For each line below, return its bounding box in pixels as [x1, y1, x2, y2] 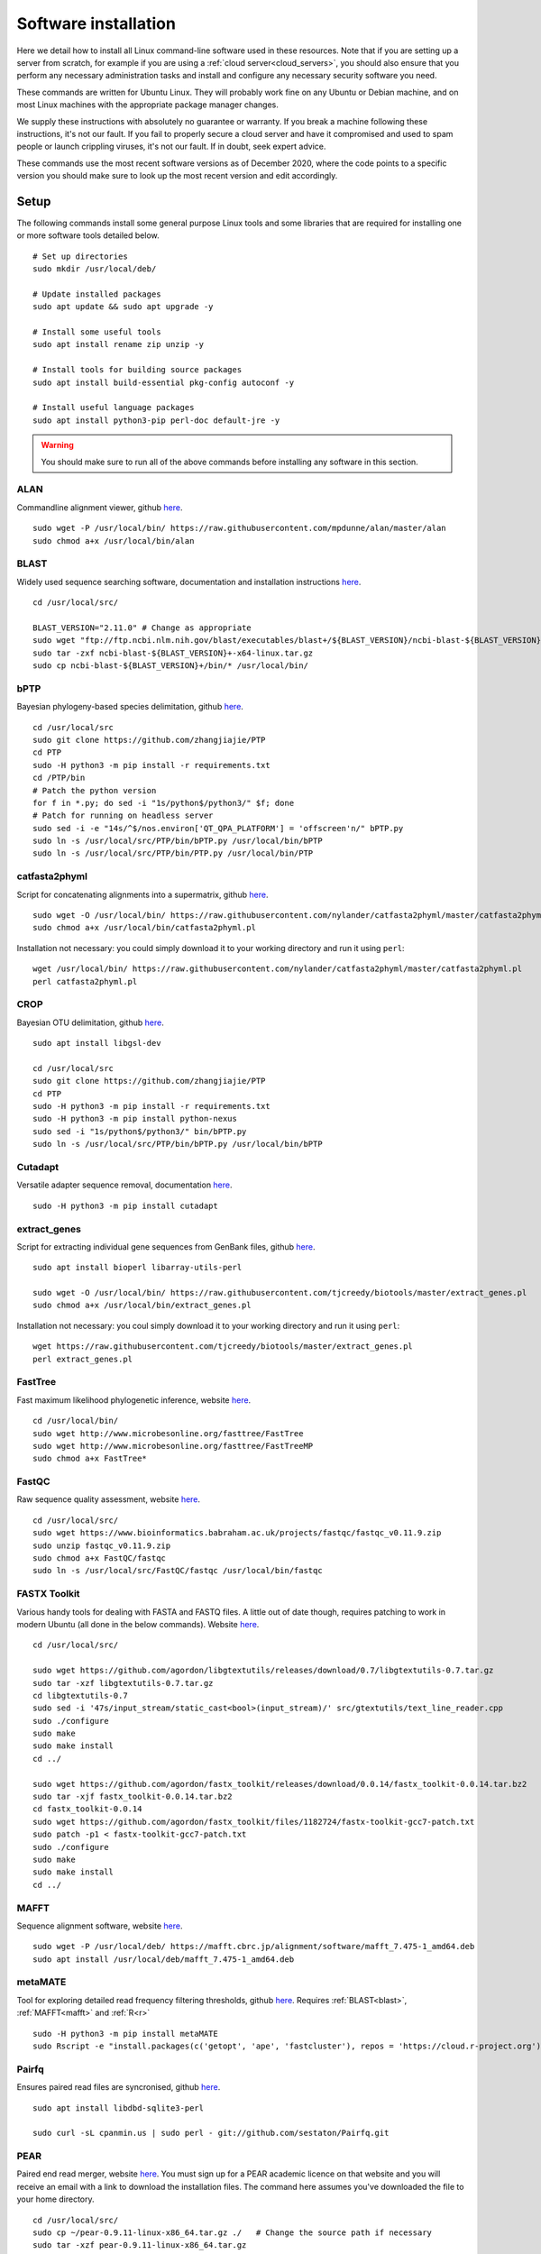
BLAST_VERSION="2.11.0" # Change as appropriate [32, 622, 252, 633]
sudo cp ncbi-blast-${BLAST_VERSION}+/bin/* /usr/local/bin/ [32, 661, 308, 671]
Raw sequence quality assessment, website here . [16, 1494, 201, 1505]
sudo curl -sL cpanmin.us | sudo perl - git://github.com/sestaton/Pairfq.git [32, 2128, 390, 2139]
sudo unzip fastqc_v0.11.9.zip [32, 1540, 171, 1551]
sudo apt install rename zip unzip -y [32, 339, 205, 350]
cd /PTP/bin [32, 773, 86, 783]
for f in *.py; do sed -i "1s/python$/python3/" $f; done [32, 798, 295, 808]
